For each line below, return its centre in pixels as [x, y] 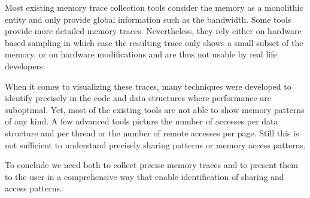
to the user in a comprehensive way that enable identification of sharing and [145, 176]
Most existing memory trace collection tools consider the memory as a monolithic [154, 7]
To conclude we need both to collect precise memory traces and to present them [151, 165]
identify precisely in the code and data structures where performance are [138, 98]
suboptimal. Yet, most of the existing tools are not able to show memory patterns [155, 109]
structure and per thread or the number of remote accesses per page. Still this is [152, 132]
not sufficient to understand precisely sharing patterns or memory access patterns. [155, 144]
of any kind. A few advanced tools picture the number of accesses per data [142, 121]
